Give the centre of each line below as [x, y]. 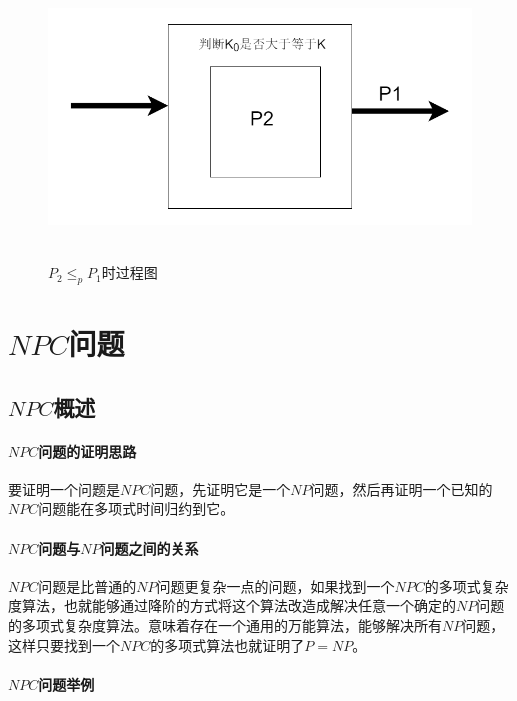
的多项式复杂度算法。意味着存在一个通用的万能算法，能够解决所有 [225, 624]
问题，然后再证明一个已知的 [401, 488]
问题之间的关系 [149, 547]
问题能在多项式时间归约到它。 [136, 508]
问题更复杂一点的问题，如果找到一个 [275, 585]
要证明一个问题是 [64, 488]
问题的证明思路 [87, 450]
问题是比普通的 [87, 585]
